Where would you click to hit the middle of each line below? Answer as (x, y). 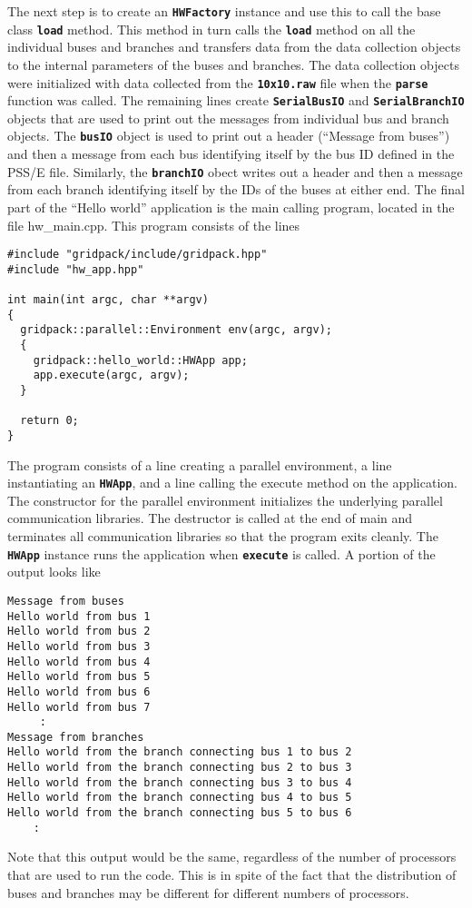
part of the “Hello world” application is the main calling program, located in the (231, 207)
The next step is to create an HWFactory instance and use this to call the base (224, 11)
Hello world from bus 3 (79, 646)
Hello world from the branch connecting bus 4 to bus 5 (180, 798)
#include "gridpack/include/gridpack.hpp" (138, 255)
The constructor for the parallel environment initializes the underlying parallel (225, 500)
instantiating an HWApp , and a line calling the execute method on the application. (232, 483)
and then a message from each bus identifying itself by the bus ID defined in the (231, 154)
